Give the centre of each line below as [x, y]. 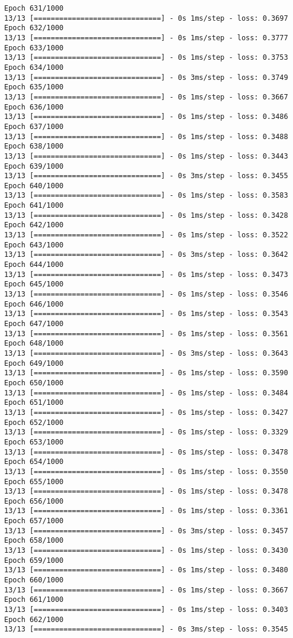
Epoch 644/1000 [34, 265]
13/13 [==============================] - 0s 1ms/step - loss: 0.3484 [146, 393]
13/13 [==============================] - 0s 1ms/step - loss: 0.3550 [146, 471]
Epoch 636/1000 [34, 107]
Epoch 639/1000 [34, 166]
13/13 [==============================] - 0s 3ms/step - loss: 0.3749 [146, 77]
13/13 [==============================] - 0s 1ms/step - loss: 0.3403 [146, 610]
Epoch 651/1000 [34, 403]
